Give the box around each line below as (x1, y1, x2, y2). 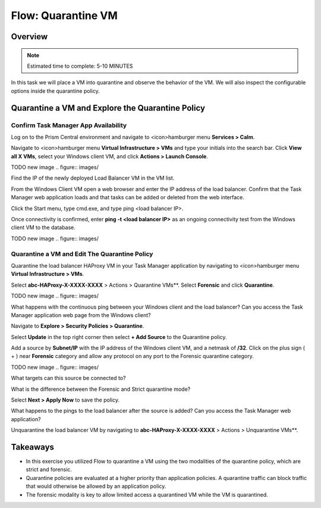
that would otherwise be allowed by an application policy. (26, 482, 166, 490)
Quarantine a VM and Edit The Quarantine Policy (11, 250, 153, 258)
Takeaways (11, 442, 55, 452)
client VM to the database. (11, 224, 75, 231)
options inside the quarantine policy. (11, 87, 100, 95)
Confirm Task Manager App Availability (11, 121, 127, 129)
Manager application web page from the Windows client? (11, 311, 151, 318)
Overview (11, 32, 48, 42)
